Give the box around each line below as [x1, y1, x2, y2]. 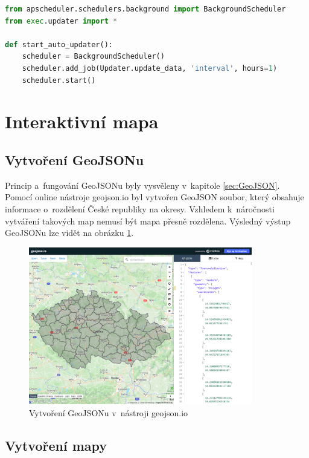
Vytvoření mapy [5, 436, 107, 454]
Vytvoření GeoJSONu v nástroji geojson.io [29, 406, 188, 419]
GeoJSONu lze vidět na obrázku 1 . [5, 226, 134, 239]
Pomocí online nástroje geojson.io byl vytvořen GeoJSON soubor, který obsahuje [5, 191, 304, 203]
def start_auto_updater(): [5, 40, 113, 49]
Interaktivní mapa [5, 109, 159, 134]
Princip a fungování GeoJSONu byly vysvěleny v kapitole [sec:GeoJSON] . [5, 178, 280, 191]
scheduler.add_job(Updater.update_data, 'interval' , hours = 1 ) [22, 64, 278, 73]
